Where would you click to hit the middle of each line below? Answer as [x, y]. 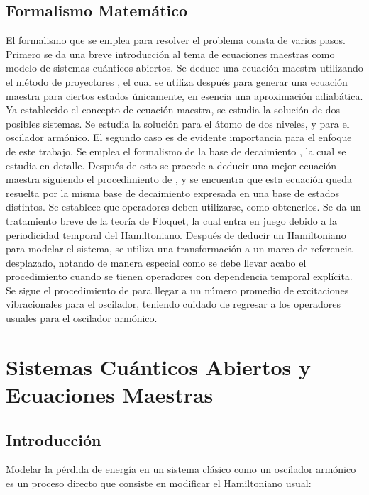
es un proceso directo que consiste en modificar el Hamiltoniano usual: [159, 483]
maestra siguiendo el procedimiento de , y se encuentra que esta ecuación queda [179, 179]
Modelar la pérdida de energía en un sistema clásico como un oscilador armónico [181, 469]
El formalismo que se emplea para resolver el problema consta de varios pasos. [176, 40]
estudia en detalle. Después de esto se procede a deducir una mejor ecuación [171, 165]
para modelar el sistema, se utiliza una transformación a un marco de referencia [179, 249]
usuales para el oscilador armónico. [82, 318]
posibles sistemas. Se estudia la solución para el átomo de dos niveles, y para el [178, 123]
